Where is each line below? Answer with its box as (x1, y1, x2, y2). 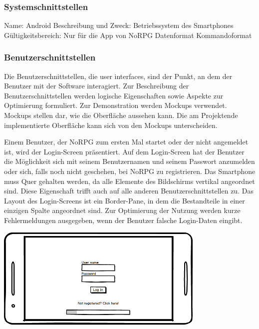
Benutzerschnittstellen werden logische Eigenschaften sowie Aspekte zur (4, 90, 224, 100)
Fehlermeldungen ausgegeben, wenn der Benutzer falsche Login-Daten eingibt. (4, 214, 243, 225)
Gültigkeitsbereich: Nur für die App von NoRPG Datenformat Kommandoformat (4, 29, 252, 40)
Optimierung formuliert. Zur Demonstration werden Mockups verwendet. (4, 100, 227, 110)
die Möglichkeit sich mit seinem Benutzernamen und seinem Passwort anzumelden (4, 156, 255, 166)
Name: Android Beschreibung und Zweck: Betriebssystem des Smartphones (4, 20, 234, 30)
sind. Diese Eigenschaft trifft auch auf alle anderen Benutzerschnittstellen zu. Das (4, 185, 254, 196)
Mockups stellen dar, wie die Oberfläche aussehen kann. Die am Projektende (4, 110, 238, 120)
